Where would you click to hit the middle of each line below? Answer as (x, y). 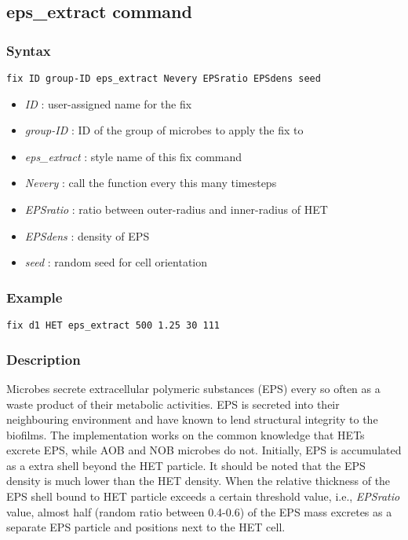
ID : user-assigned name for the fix (108, 103)
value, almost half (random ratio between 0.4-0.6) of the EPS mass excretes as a (199, 511)
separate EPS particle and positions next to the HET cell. (146, 527)
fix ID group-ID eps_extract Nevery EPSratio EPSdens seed (164, 79)
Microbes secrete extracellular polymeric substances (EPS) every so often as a (193, 388)
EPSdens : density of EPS (87, 235)
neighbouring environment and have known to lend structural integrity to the (192, 419)
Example (35, 297)
